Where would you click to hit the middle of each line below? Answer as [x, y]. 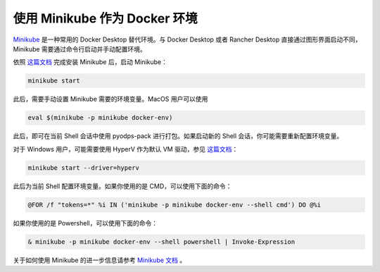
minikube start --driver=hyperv [84, 168]
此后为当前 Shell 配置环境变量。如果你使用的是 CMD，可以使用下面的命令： [122, 186]
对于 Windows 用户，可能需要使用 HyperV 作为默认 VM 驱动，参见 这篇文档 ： [126, 149]
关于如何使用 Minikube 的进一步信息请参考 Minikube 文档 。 [100, 260]
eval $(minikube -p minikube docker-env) [100, 118]
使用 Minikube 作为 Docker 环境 [105, 18]
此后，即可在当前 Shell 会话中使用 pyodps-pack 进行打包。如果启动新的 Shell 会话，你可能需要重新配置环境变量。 [178, 136]
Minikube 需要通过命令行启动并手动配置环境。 [80, 49]
